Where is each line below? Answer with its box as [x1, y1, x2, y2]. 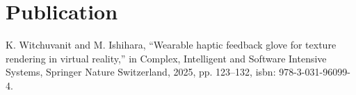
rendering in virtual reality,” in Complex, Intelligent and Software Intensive [6, 51, 327, 65]
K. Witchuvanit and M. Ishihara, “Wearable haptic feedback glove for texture [6, 37, 337, 52]
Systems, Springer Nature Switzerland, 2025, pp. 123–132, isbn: [6, 64, 276, 79]
